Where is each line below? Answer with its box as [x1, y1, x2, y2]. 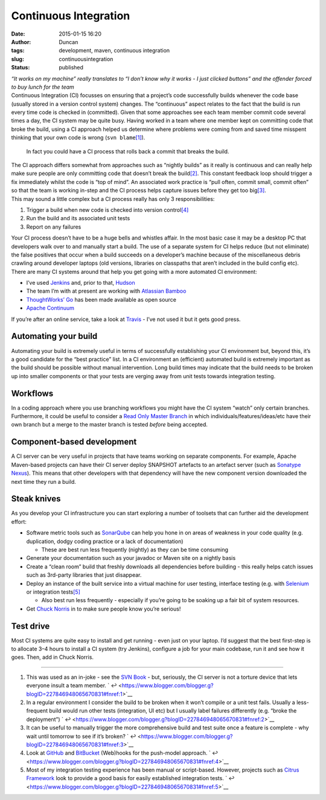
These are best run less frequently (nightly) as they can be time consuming [41, 546, 229, 553]
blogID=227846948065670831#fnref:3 [26, 741, 124, 748]
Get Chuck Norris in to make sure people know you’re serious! [26, 605, 181, 612]
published [59, 64, 84, 71]
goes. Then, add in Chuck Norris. [11, 653, 94, 661]
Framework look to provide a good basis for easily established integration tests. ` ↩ [26, 775, 235, 782]
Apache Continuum [26, 305, 75, 312]
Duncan [59, 38, 78, 45]
